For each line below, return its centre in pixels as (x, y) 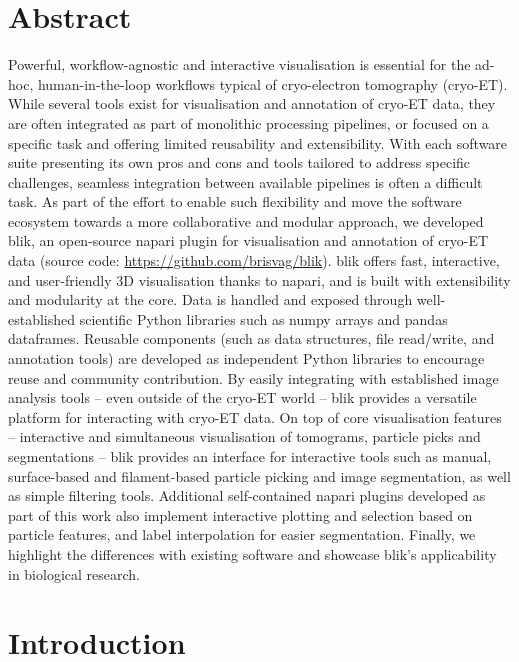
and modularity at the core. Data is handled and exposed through (210, 299)
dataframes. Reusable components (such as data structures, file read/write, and (251, 338)
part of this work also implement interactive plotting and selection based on (240, 514)
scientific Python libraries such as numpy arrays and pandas (263, 318)
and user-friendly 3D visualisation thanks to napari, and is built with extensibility (259, 279)
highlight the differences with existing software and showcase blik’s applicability (252, 553)
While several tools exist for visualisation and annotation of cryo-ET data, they (252, 103)
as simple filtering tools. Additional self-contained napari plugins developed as (247, 495)
